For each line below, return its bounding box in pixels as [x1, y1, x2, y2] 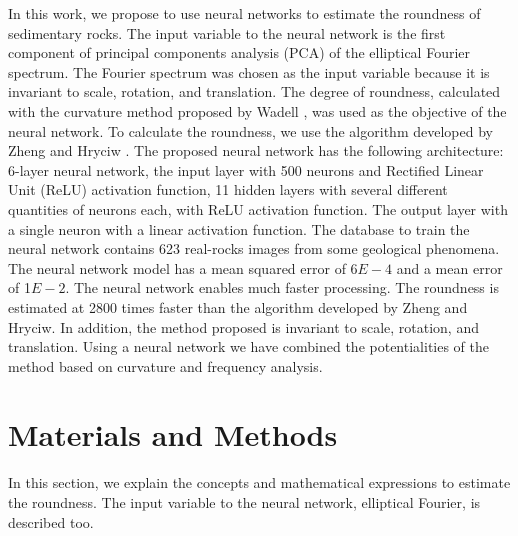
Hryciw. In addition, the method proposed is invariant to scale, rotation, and [8, 316, 479, 337]
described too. [8, 511, 94, 532]
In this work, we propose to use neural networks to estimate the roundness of [8, 3, 481, 23]
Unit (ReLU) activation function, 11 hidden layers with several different [8, 179, 448, 200]
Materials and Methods [8, 414, 338, 455]
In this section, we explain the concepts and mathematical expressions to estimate [8, 472, 511, 493]
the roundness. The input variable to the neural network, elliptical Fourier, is [8, 492, 481, 512]
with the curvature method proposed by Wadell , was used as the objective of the [8, 100, 507, 121]
